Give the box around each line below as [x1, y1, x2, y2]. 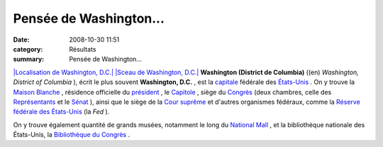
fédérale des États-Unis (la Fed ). [13, 107, 110, 116]
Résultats [69, 45, 96, 53]
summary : [13, 55, 45, 64]
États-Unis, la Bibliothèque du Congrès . [13, 131, 131, 139]
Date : [13, 35, 30, 44]
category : [13, 45, 43, 53]
